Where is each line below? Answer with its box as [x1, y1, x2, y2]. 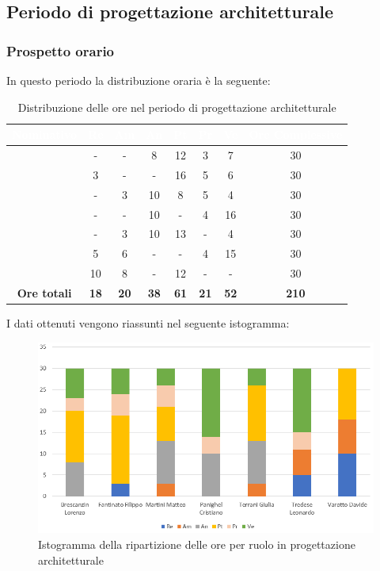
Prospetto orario [6, 40, 115, 60]
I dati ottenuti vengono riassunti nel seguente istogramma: [6, 315, 290, 331]
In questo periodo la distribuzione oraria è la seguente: [6, 72, 271, 88]
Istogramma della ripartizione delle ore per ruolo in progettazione [38, 536, 355, 553]
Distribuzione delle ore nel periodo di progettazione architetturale [17, 98, 336, 115]
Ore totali [17, 284, 72, 301]
